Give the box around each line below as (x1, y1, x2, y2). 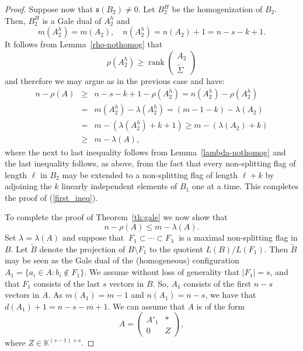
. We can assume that (107, 300, 185, 312)
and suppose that (62, 231, 124, 244)
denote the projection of (39, 242, 126, 255)
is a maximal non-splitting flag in (179, 231, 298, 244)
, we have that (205, 289, 256, 301)
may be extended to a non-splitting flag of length (62, 168, 238, 180)
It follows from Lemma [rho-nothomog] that (5, 38, 163, 50)
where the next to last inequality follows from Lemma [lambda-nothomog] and (5, 145, 286, 158)
